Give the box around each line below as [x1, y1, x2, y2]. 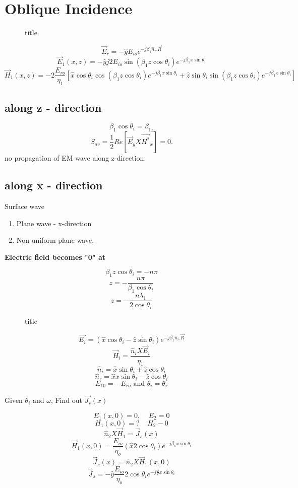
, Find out [50, 395, 82, 405]
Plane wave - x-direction [16, 218, 92, 228]
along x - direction [5, 177, 103, 193]
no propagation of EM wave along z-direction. [5, 153, 146, 163]
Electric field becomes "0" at [5, 251, 106, 262]
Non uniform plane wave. [16, 235, 94, 245]
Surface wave [5, 201, 44, 212]
